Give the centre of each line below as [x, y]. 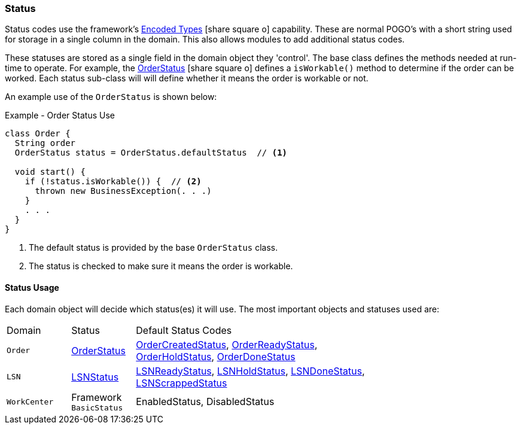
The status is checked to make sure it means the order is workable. [161, 266]
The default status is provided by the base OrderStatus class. [153, 248]
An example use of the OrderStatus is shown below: [111, 97]
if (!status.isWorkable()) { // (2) [113, 182]
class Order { [38, 134]
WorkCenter [30, 401]
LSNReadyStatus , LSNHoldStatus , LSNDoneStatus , [250, 371]
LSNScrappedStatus [182, 383]
